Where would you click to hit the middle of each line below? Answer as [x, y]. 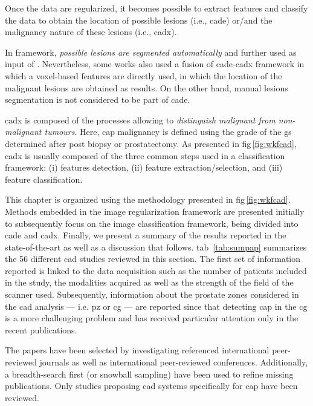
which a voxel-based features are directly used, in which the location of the [144, 75]
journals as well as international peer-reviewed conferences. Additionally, [174, 362]
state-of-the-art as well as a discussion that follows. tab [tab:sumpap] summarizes [156, 247]
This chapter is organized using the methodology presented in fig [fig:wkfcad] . [148, 199]
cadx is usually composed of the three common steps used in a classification [145, 155]
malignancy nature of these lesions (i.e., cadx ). [91, 32]
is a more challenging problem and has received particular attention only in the [152, 318]
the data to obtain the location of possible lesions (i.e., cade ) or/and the [139, 20]
